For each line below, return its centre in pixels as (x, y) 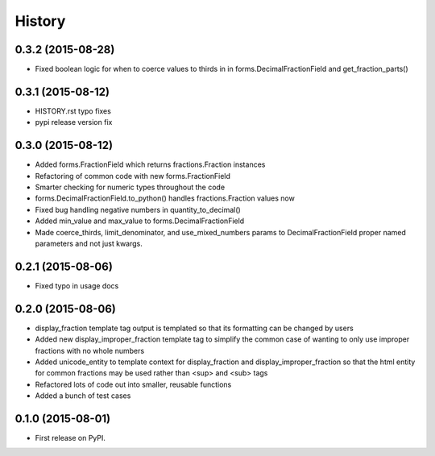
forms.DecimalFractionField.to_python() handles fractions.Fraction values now (165, 198)
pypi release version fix (74, 122)
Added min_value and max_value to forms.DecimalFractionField (140, 221)
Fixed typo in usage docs (77, 285)
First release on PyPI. (70, 438)
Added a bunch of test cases (83, 396)
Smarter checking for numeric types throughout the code (130, 187)
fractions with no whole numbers (90, 350)
